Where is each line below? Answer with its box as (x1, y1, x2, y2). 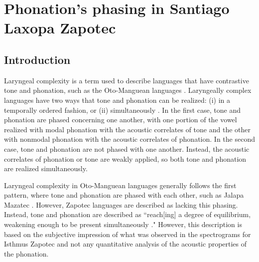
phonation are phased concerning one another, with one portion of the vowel (4, 114, 237, 125)
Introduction (4, 51, 71, 67)
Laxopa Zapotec (4, 17, 116, 38)
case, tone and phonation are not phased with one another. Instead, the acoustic (4, 143, 250, 154)
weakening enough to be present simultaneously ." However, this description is (4, 219, 242, 230)
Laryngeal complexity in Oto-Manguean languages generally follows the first (4, 180, 237, 190)
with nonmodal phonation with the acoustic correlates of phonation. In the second (4, 134, 255, 144)
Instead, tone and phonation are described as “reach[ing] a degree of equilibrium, (4, 209, 251, 220)
